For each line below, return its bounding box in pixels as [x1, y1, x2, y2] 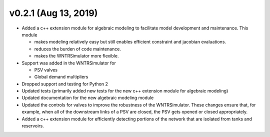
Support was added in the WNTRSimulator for [21, 60, 116, 66]
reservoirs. [21, 123, 44, 129]
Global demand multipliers [34, 74, 88, 80]
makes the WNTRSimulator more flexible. [34, 53, 119, 59]
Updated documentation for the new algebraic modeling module [21, 95, 154, 101]
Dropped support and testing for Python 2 [21, 80, 108, 87]
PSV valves [34, 66, 57, 72]
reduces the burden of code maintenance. [34, 45, 121, 52]
